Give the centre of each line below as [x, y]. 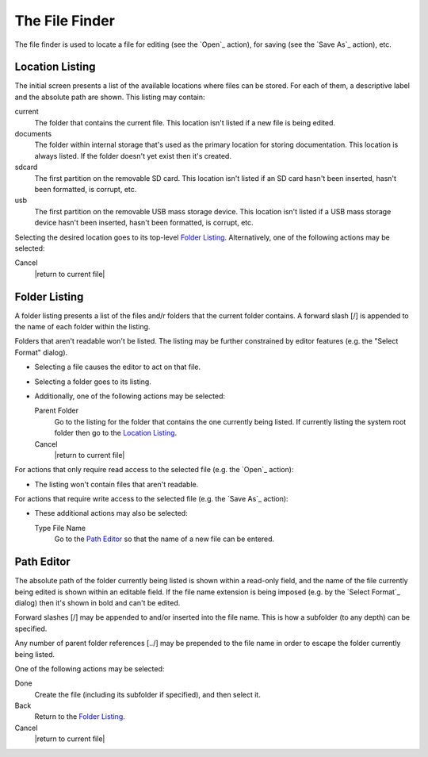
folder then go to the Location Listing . [116, 433]
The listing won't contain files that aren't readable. [117, 484]
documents [33, 134]
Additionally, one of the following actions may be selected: [130, 396]
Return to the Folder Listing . [80, 717]
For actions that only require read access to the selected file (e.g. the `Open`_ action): [154, 470]
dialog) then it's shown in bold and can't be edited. [97, 602]
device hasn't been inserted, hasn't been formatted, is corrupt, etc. [144, 223]
